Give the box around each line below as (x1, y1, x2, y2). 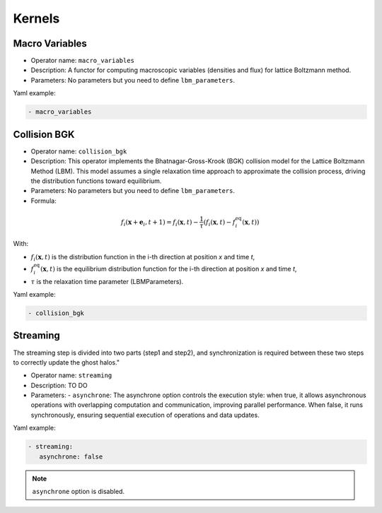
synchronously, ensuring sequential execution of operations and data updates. (30, 411, 260, 419)
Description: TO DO (30, 381, 88, 389)
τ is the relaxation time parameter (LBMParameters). (30, 277, 184, 285)
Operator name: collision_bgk (30, 147, 127, 155)
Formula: (30, 196, 57, 205)
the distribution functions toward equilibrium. (30, 177, 162, 185)
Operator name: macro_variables (30, 57, 134, 65)
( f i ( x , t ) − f (203, 218, 236, 228)
